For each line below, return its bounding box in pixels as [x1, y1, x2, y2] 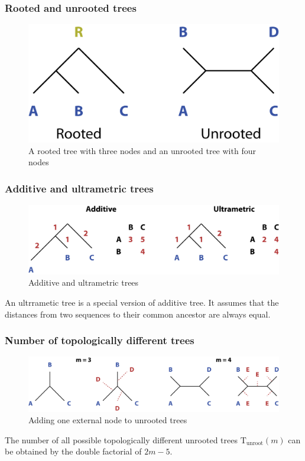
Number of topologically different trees [5, 333, 194, 348]
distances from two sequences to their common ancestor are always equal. [5, 308, 271, 320]
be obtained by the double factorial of [5, 445, 142, 457]
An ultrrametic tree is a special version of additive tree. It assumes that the [5, 296, 279, 308]
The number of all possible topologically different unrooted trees [5, 433, 238, 446]
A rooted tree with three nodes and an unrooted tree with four [28, 144, 256, 156]
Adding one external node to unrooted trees [28, 414, 187, 426]
